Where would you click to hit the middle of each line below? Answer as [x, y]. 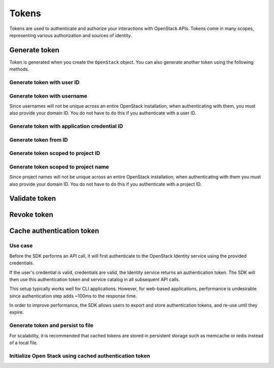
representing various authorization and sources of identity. [71, 35]
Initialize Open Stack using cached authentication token [80, 356]
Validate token [33, 198]
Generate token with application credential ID [66, 126]
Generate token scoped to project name [59, 167]
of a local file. [24, 343]
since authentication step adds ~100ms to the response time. [73, 296]
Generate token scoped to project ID [55, 154]
